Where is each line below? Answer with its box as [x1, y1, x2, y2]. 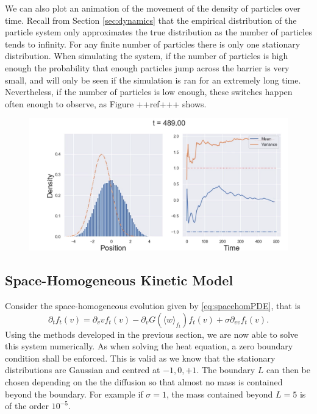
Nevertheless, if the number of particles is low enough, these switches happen [5, 85, 293, 98]
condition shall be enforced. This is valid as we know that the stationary [5, 351, 276, 364]
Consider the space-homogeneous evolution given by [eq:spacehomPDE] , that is [5, 299, 301, 312]
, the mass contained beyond [166, 387, 273, 400]
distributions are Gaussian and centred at [5, 363, 160, 376]
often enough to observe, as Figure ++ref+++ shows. [5, 97, 207, 110]
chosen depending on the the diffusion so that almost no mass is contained [5, 376, 283, 388]
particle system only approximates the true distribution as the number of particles [5, 26, 312, 38]
